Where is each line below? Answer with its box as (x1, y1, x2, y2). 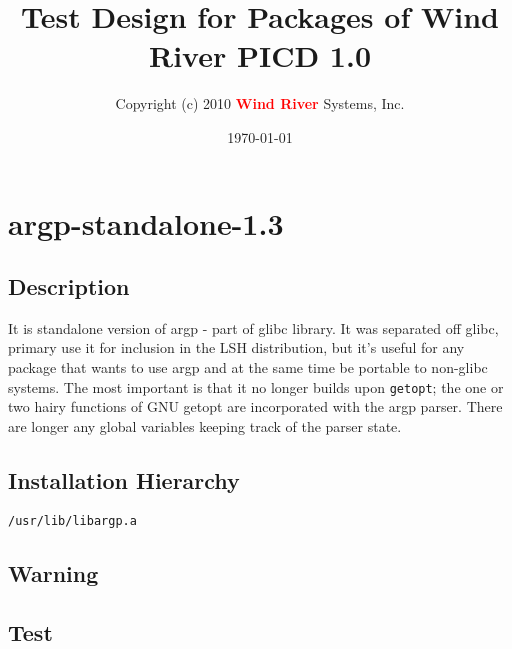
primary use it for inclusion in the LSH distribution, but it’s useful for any (8, 337, 465, 358)
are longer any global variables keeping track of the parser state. (8, 415, 402, 436)
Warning (8, 557, 99, 588)
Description (8, 271, 130, 302)
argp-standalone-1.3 (8, 202, 284, 243)
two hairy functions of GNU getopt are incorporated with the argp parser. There (8, 396, 503, 417)
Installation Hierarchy (8, 464, 240, 495)
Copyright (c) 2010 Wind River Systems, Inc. (115, 93, 405, 114)
